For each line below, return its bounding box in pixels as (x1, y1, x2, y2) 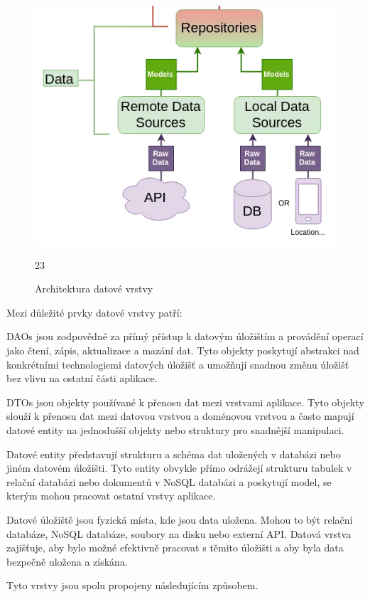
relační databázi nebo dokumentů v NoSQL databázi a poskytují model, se (6, 474, 332, 489)
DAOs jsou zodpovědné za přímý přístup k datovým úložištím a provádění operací (6, 329, 364, 344)
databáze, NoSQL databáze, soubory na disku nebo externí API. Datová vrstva (6, 526, 352, 541)
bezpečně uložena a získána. (6, 554, 128, 569)
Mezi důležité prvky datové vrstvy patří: (6, 305, 183, 319)
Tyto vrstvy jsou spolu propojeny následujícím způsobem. (6, 578, 259, 593)
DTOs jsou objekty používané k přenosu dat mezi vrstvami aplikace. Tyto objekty (6, 394, 364, 409)
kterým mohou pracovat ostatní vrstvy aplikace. (6, 488, 216, 503)
